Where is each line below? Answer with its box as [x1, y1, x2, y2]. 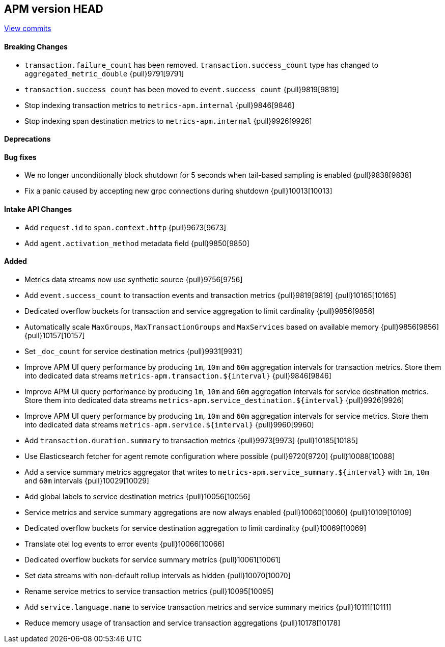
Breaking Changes [4, 42, 68, 51]
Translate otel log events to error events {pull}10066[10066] [24, 539, 225, 548]
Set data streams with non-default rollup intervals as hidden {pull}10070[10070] [24, 571, 291, 580]
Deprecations [4, 134, 51, 144]
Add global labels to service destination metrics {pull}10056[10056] [24, 492, 251, 501]
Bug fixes [4, 152, 37, 161]
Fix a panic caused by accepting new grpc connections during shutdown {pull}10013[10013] [24, 186, 332, 196]
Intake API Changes [4, 205, 72, 214]
